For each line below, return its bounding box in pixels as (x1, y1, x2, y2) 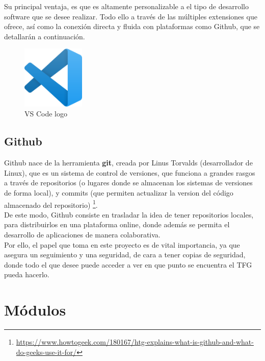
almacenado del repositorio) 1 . (4, 198, 98, 210)
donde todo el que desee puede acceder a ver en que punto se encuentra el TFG (4, 259, 252, 270)
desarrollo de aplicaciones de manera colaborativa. (4, 229, 161, 239)
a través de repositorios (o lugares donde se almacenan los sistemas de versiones (4, 177, 253, 188)
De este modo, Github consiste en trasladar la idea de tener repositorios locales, (4, 209, 254, 220)
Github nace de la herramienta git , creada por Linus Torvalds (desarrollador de (4, 157, 253, 168)
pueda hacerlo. (4, 269, 49, 280)
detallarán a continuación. (4, 31, 85, 41)
